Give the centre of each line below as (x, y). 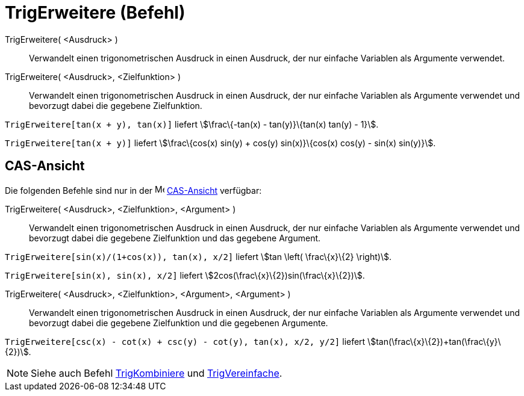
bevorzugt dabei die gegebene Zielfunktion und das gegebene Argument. (175, 238)
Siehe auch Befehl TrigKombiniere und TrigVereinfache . (157, 373)
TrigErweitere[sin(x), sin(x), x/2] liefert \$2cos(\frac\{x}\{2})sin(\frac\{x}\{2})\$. (185, 275)
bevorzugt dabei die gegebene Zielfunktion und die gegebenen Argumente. (179, 323)
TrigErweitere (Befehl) (95, 13)
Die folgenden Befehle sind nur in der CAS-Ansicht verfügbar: (133, 190)
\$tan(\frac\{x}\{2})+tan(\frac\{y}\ (434, 341)
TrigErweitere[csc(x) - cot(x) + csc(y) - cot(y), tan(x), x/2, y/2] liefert (185, 341)
